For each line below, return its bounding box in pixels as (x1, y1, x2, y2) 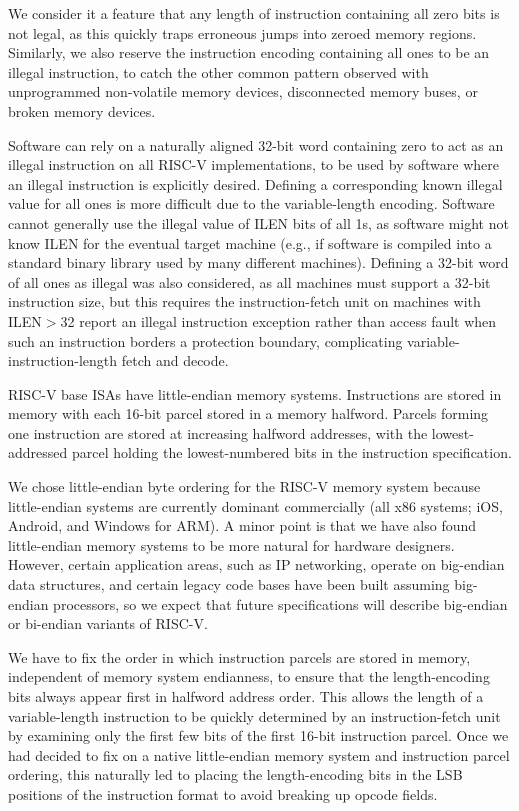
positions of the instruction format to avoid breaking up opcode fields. (8, 783, 438, 804)
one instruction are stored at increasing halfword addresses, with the (8, 422, 428, 443)
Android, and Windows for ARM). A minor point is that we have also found (8, 515, 477, 536)
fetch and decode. (121, 350, 229, 371)
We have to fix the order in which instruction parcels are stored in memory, (8, 646, 471, 667)
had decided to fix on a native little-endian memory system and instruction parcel (8, 744, 510, 765)
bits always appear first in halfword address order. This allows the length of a (8, 686, 484, 706)
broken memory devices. (8, 100, 156, 121)
